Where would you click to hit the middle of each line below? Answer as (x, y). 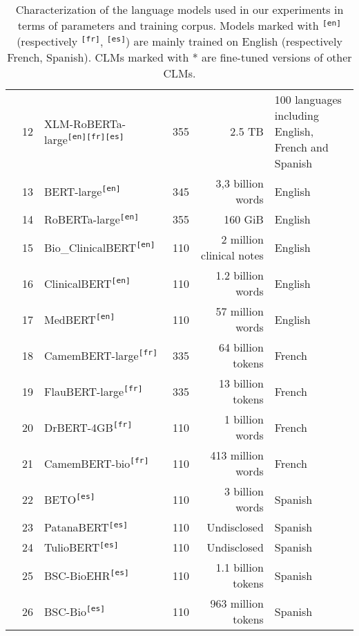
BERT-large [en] (83, 191)
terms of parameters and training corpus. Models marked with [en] (179, 25)
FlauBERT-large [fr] (94, 391)
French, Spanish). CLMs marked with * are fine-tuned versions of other (179, 57)
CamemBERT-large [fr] (101, 355)
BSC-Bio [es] (75, 611)
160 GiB (244, 219)
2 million (242, 239)
